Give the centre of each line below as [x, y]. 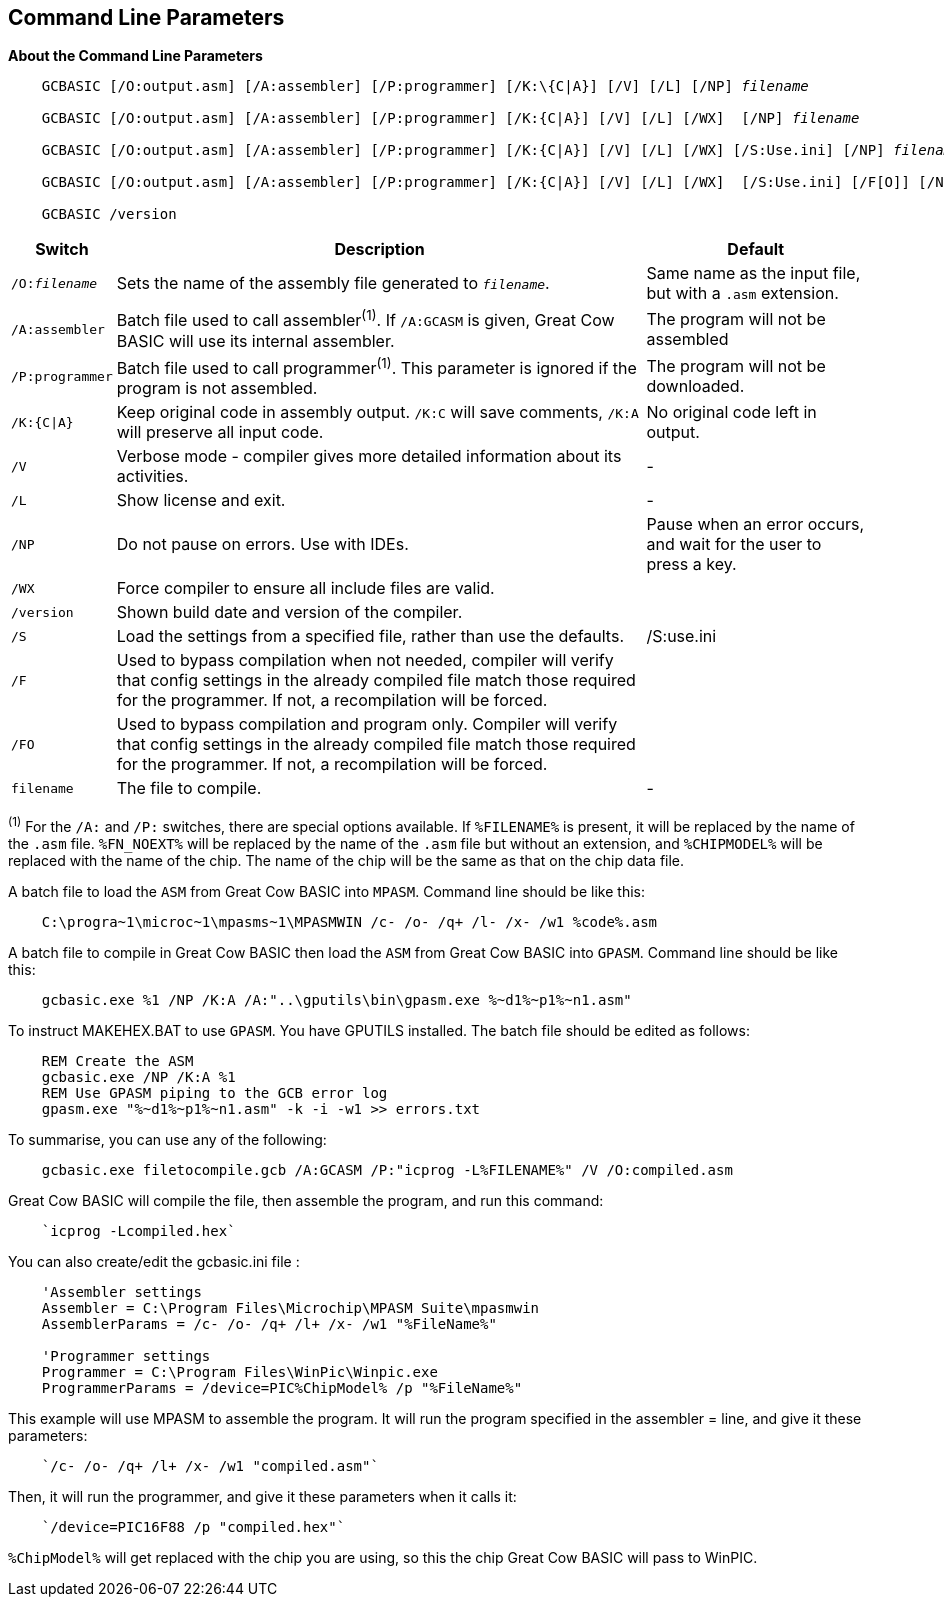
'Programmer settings [126, 1355]
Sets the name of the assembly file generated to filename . [333, 283]
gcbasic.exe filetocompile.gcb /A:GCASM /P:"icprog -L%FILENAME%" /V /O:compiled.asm [387, 1169]
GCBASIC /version [109, 214]
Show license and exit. [201, 500]
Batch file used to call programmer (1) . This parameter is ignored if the [376, 366]
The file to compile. [189, 788]
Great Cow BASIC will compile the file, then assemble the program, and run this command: [306, 1200]
